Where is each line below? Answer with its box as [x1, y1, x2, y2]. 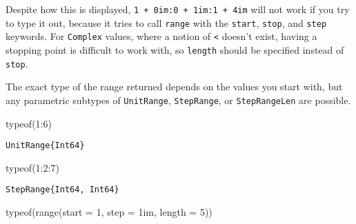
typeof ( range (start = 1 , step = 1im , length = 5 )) [6, 205, 212, 219]
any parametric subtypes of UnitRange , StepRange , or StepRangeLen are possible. [6, 92, 351, 107]
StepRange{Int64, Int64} [6, 185, 119, 195]
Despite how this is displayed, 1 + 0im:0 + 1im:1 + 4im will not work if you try [6, 2, 350, 16]
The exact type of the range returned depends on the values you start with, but [6, 79, 343, 94]
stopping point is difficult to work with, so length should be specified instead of [6, 42, 344, 57]
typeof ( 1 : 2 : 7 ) [6, 160, 59, 174]
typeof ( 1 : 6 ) [6, 116, 52, 130]
